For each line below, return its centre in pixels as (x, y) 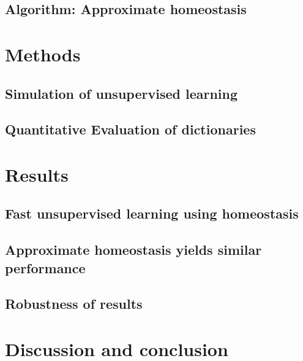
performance (45, 267)
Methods (43, 54)
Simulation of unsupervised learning (122, 93)
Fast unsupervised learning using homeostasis (152, 213)
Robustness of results (74, 304)
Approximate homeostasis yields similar (133, 250)
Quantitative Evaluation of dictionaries (130, 129)
